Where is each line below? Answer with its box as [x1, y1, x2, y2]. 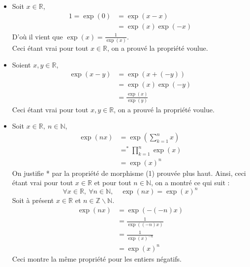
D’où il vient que [12, 31, 63, 41]
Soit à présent [12, 195, 54, 205]
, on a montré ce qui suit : [151, 177, 230, 188]
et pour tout [94, 177, 131, 188]
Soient [12, 59, 31, 69]
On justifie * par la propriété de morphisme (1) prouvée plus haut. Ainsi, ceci [12, 167, 246, 178]
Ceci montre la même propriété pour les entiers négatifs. [12, 253, 182, 264]
